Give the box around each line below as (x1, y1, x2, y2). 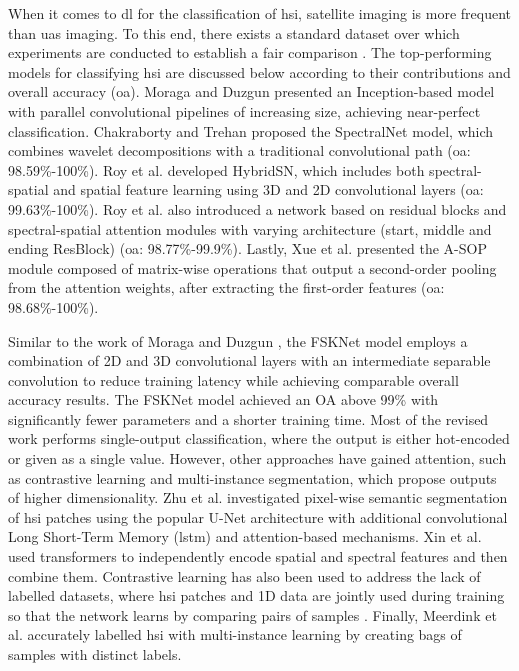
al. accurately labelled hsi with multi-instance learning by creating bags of (8, 624, 462, 645)
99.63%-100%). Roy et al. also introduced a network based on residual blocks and (8, 198, 507, 219)
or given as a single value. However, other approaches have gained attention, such (8, 448, 507, 469)
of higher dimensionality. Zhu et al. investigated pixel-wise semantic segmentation (8, 487, 508, 508)
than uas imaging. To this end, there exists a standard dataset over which (8, 22, 460, 43)
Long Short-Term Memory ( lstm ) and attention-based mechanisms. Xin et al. (8, 526, 482, 547)
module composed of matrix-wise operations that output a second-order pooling (8, 257, 497, 278)
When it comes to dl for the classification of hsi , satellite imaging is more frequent (8, 3, 512, 23)
